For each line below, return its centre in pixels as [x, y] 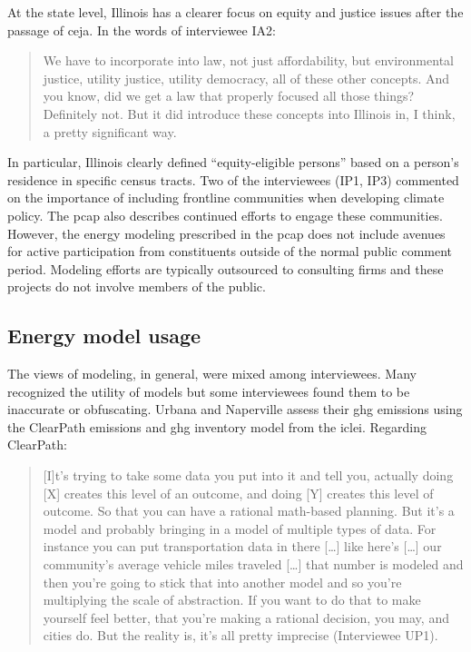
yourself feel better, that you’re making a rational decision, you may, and [246, 617]
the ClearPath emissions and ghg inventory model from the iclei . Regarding [217, 426]
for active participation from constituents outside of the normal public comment [230, 251]
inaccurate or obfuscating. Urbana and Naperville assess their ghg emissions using [235, 409]
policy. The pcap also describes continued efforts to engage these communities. [226, 215]
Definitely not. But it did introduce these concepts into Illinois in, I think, [249, 113]
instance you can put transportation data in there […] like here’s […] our [242, 546]
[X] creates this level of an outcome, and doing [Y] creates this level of [238, 493]
